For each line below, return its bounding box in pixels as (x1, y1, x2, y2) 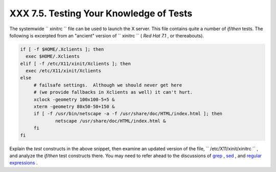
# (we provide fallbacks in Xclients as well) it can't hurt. (33, 90, 193, 95)
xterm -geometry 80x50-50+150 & (33, 104, 115, 110)
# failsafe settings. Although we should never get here (33, 82, 182, 88)
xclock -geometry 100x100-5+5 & (33, 96, 115, 102)
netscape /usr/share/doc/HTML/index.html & (55, 118, 166, 124)
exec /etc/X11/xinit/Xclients (26, 68, 102, 74)
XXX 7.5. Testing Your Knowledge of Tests (9, 8, 193, 19)
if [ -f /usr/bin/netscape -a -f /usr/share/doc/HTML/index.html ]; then (33, 111, 222, 117)
